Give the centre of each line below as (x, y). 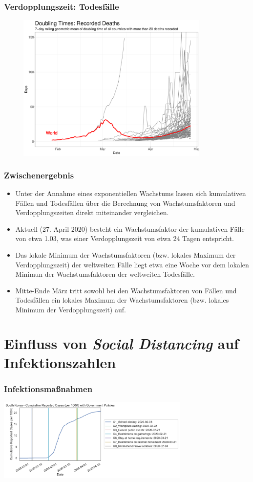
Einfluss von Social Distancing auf (121, 343)
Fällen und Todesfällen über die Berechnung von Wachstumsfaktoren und (125, 203)
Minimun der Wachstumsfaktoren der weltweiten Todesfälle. (105, 274)
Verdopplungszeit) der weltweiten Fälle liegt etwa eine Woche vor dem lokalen (132, 264)
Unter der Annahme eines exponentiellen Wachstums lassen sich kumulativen (131, 193)
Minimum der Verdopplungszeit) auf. (71, 310)
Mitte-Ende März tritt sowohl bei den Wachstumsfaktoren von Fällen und (126, 290)
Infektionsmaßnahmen (48, 389)
